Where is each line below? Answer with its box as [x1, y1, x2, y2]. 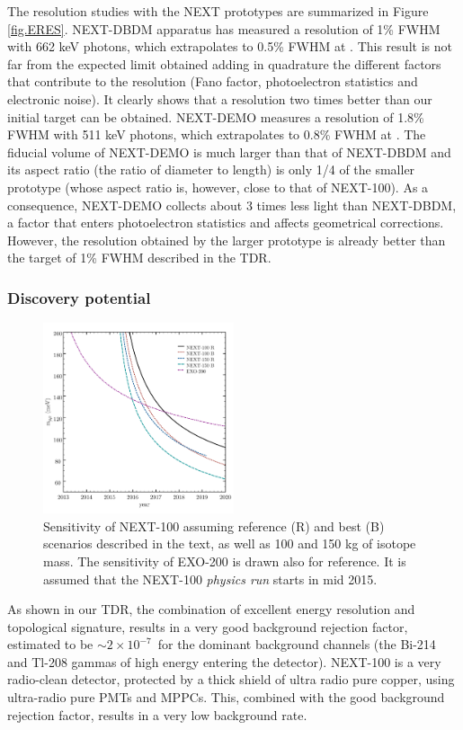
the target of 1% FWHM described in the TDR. [7, 248, 272, 267]
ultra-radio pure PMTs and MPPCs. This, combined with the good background [7, 688, 445, 707]
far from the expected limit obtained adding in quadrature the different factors [7, 54, 441, 73]
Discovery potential [7, 286, 151, 308]
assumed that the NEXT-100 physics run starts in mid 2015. [43, 569, 378, 588]
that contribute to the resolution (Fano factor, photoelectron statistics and [7, 72, 418, 91]
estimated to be [7, 635, 93, 654]
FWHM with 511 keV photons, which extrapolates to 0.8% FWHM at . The [7, 125, 426, 144]
